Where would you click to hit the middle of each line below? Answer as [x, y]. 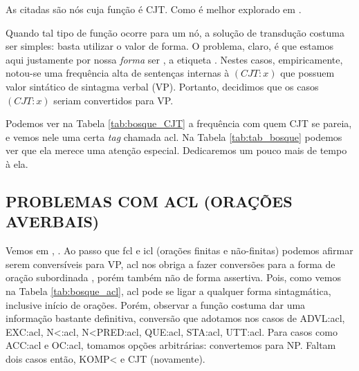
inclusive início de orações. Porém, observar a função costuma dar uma [156, 304]
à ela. [17, 163]
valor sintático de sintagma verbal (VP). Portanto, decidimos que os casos [162, 86]
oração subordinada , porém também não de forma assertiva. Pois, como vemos [173, 277]
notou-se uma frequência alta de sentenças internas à [118, 73]
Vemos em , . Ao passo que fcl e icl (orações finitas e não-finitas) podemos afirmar [179, 250]
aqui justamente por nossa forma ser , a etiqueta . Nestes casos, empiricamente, [174, 59]
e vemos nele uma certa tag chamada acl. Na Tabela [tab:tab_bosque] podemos [174, 136]
